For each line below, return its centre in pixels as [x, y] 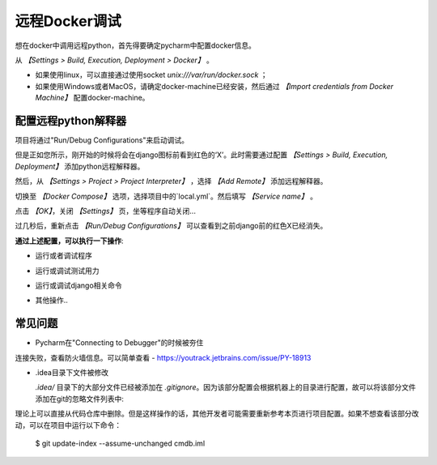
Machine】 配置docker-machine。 [92, 98]
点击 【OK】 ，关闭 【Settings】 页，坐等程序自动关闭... [105, 211]
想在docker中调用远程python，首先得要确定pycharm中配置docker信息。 [136, 45]
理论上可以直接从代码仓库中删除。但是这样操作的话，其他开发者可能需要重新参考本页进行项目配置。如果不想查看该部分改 [217, 414]
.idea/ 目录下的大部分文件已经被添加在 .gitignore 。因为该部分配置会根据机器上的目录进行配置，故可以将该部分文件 [225, 387]
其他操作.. [52, 301]
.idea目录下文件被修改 [72, 372]
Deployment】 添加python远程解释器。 [80, 166]
